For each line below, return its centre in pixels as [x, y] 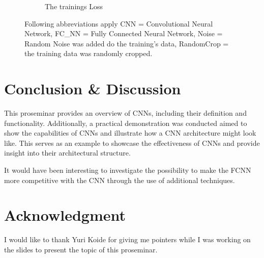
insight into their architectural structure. [67, 153]
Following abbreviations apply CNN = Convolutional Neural [119, 23]
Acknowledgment [65, 215]
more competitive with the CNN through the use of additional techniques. [120, 180]
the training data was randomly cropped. [89, 53]
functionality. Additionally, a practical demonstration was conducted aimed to [126, 123]
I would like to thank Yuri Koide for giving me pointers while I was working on [127, 239]
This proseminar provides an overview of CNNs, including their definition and [125, 113]
